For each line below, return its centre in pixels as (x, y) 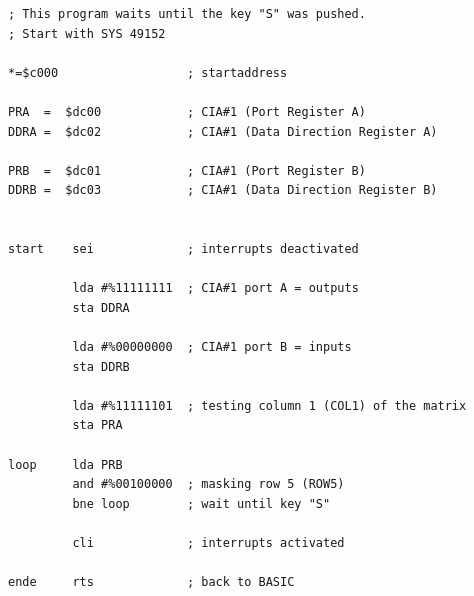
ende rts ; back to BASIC (151, 582)
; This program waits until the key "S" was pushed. (187, 14)
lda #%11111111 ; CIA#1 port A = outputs (215, 288)
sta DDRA (101, 307)
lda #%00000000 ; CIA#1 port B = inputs (212, 347)
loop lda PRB (65, 464)
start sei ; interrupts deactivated (183, 249)
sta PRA (97, 425)
